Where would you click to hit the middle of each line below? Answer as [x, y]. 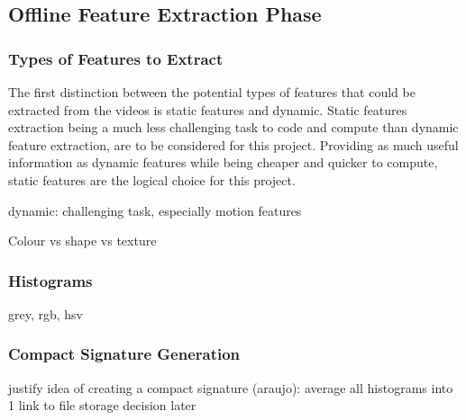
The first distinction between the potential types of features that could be [212, 92]
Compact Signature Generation [124, 354]
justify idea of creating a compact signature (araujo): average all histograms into [231, 387]
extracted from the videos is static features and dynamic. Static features [208, 109]
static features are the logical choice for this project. [152, 179]
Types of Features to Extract [116, 58]
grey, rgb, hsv [46, 313]
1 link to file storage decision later [102, 405]
